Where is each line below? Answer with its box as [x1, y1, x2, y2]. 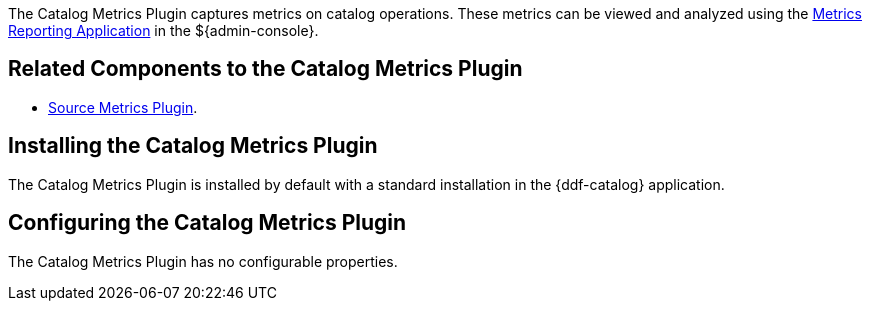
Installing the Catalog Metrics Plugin [8, 133, 378, 159]
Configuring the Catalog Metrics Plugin [8, 210, 407, 236]
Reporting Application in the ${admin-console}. [8, 22, 319, 39]
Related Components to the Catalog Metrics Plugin [8, 56, 523, 82]
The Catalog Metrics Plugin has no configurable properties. [8, 252, 398, 270]
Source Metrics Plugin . [48, 98, 198, 116]
